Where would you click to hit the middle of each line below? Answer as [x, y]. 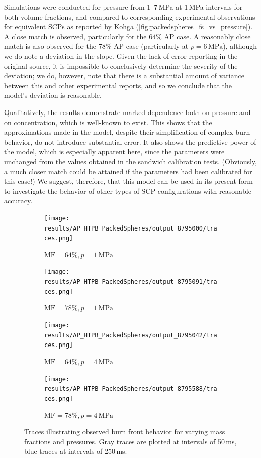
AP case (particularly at [151, 46]
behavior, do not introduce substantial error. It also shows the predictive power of [130, 141]
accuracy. [18, 201]
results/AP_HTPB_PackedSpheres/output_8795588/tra [131, 389]
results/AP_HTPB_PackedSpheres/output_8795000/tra [131, 228]
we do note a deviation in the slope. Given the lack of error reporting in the [121, 55]
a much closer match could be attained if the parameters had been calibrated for [128, 171]
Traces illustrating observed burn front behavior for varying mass [125, 432]
